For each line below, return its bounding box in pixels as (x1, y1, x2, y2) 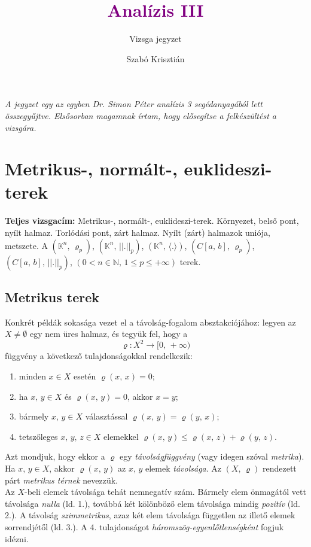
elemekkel (103, 430, 139, 442)
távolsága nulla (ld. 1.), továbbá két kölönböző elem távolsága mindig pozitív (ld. (5, 497, 300, 509)
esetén (73, 370, 96, 382)
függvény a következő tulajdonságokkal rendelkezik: (5, 350, 193, 362)
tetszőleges (19, 430, 58, 442)
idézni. (5, 532, 29, 545)
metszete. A (5, 239, 48, 251)
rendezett (262, 462, 297, 475)
